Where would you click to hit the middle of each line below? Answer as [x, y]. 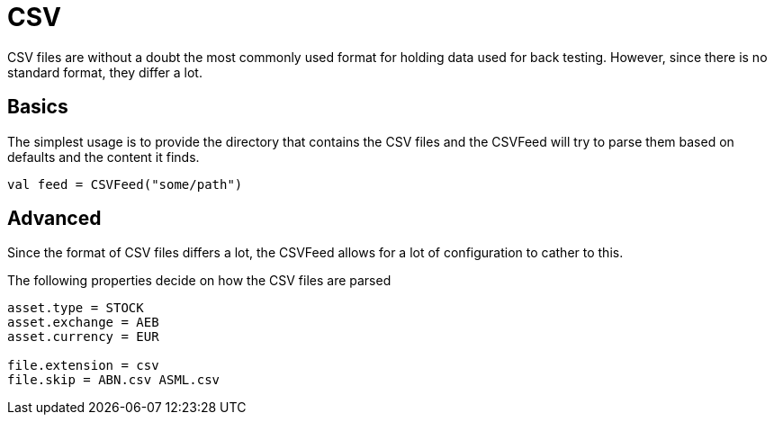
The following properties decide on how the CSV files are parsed [199, 281]
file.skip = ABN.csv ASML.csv [114, 380]
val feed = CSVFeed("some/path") [125, 184]
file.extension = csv [83, 366]
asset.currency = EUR [83, 337]
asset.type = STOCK [76, 308]
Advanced [54, 219]
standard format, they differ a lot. [105, 72]
